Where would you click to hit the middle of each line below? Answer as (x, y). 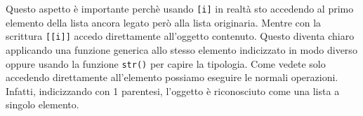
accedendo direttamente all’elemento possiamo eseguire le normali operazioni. (172, 77)
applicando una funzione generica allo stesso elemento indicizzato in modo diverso (181, 49)
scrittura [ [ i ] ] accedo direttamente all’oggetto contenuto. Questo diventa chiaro (180, 36)
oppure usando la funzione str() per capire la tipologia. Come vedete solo (166, 63)
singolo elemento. (42, 104)
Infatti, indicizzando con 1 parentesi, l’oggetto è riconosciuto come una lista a (173, 90)
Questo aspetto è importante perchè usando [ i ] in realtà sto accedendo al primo (180, 8)
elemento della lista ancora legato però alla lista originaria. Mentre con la (164, 22)
